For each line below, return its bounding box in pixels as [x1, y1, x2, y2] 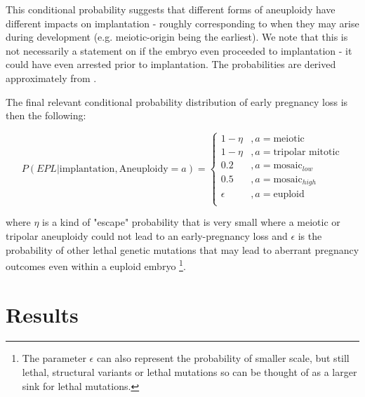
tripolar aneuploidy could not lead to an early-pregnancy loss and [6, 228, 288, 243]
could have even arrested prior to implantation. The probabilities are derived [6, 57, 336, 72]
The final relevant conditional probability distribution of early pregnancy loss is [6, 94, 348, 109]
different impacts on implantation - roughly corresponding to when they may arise [6, 15, 359, 30]
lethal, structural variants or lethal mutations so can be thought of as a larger [22, 365, 357, 379]
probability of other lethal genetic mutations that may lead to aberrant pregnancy [6, 242, 359, 257]
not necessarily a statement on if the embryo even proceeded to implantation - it [6, 43, 352, 58]
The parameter [22, 351, 86, 365]
